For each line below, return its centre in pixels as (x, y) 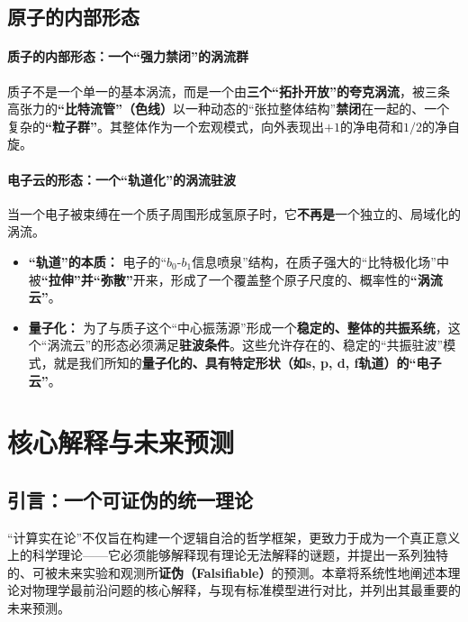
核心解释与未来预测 (121, 442)
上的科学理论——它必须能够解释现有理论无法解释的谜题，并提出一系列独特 (228, 555)
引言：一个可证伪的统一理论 (130, 499)
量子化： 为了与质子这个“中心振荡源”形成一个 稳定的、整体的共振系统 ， (238, 327)
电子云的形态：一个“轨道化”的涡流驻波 (121, 179)
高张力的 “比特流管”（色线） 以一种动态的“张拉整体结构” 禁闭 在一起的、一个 (229, 109)
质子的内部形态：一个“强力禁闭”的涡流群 (128, 56)
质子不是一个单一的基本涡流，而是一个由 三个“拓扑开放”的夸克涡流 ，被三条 (229, 91)
